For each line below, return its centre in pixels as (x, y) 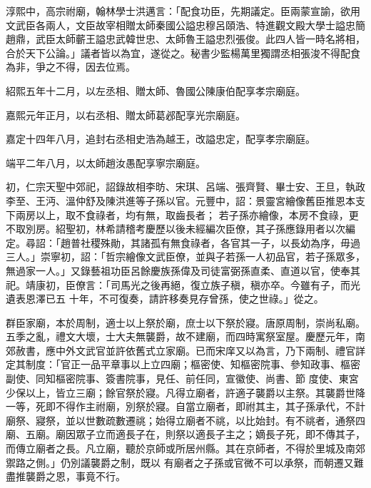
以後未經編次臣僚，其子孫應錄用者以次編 (260, 229)
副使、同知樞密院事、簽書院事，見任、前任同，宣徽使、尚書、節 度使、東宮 (182, 378)
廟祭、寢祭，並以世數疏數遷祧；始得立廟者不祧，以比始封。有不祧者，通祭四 (185, 420)
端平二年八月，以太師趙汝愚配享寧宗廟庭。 (106, 162)
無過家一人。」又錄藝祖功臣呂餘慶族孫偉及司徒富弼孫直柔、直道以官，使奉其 (183, 270)
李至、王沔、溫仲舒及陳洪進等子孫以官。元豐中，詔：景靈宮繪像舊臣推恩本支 (185, 200)
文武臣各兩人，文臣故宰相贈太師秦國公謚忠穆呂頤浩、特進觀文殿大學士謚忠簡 (185, 25)
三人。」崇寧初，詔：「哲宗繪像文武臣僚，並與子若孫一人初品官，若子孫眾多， (185, 256)
